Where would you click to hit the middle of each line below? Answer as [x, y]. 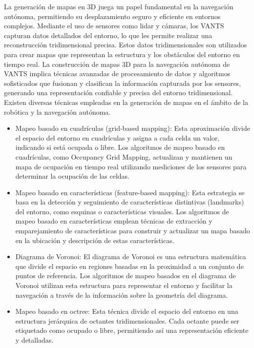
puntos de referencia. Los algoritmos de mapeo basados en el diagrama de [126, 276]
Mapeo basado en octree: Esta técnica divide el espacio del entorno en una [127, 311]
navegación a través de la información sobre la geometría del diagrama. [122, 295]
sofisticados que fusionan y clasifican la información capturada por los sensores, [123, 83]
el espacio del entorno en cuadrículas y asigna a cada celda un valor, [117, 137]
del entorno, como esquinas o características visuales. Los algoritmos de [122, 211]
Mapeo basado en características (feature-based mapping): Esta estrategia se [130, 192]
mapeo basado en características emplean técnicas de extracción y [114, 221]
